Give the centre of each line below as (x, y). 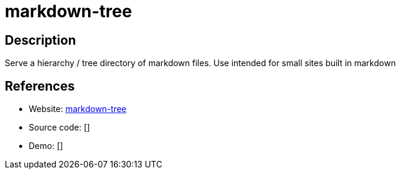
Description (40, 40)
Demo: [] (46, 146)
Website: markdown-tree (78, 109)
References (40, 86)
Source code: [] (60, 128)
